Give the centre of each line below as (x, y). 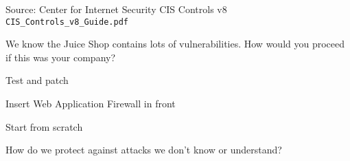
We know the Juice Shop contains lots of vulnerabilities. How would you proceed (175, 44)
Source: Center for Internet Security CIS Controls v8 (116, 9)
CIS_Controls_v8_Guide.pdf (67, 22)
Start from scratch (44, 126)
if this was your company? (61, 57)
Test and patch (37, 80)
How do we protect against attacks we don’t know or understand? (144, 150)
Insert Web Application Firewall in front (91, 104)
